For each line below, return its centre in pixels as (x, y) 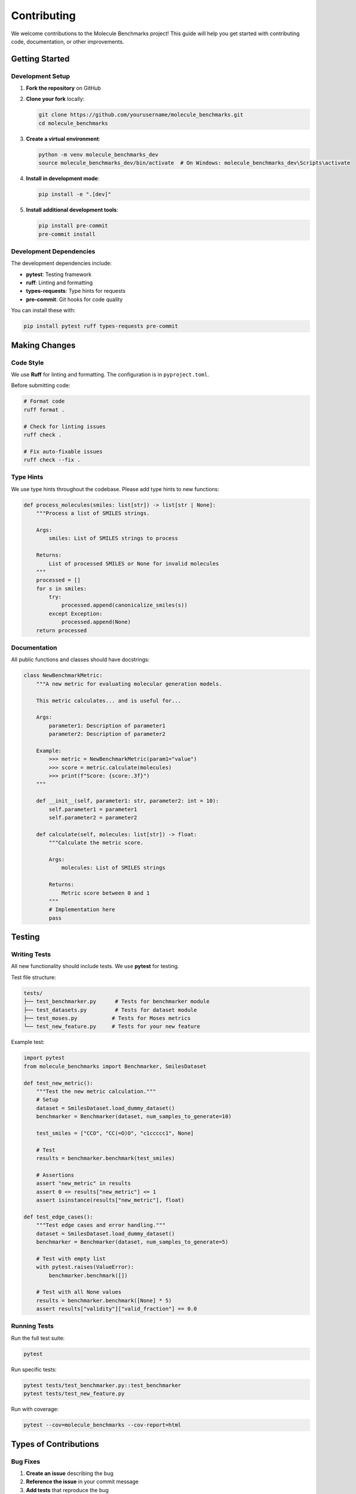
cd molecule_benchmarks (73, 123)
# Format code (44, 401)
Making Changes (43, 345)
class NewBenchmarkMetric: (63, 676)
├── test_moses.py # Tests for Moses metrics (107, 1018)
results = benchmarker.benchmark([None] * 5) (104, 1300)
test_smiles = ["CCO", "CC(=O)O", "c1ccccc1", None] (115, 1133)
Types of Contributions (55, 1444)
